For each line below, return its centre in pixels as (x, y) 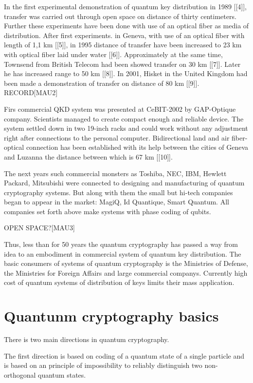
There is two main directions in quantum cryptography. (87, 339)
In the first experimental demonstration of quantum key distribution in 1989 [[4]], (125, 6)
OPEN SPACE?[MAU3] (39, 228)
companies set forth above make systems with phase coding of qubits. (108, 211)
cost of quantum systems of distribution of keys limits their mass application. (119, 282)
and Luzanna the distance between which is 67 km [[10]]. (88, 156)
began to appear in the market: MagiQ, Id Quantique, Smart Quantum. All (117, 202)
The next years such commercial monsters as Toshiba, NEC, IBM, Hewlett (115, 173)
